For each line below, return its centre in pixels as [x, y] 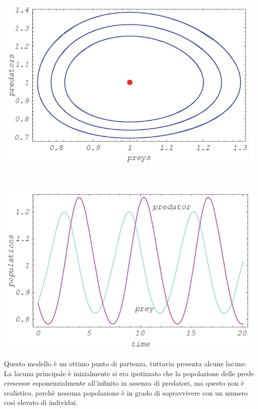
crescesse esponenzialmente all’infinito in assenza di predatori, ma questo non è [124, 383]
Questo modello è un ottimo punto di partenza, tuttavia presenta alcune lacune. [126, 363]
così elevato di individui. [41, 402]
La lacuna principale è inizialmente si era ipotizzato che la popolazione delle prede [129, 373]
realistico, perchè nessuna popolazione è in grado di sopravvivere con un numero [126, 392]
